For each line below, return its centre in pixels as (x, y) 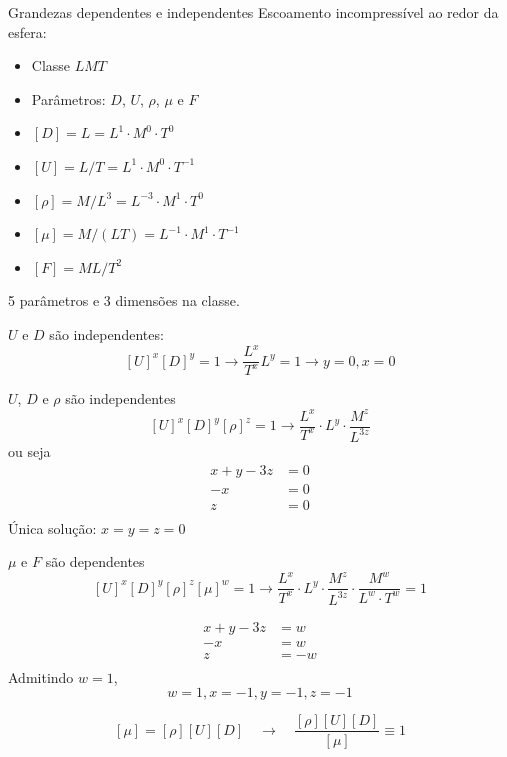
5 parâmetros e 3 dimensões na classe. (124, 300)
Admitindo (41, 676)
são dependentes (95, 561)
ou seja (29, 450)
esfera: (27, 31)
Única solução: (52, 527)
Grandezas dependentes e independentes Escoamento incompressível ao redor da (253, 12)
